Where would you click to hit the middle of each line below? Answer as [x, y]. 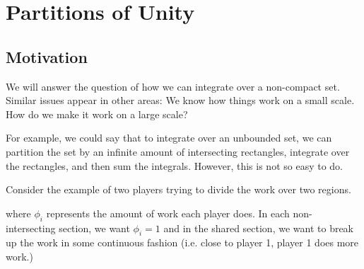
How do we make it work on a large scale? [97, 114]
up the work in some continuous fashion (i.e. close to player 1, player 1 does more [182, 242]
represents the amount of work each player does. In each [168, 213]
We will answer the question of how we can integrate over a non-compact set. [173, 86]
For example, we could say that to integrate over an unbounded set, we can [169, 138]
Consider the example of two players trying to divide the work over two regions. [178, 189]
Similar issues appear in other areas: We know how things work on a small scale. [180, 100]
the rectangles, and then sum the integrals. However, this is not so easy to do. [174, 165]
